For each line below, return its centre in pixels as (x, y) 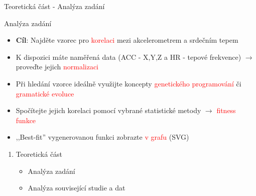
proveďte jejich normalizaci (57, 67)
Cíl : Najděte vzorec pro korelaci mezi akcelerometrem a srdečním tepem (127, 40)
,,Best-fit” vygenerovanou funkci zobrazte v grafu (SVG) (102, 137)
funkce (26, 120)
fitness (226, 110)
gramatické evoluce (45, 93)
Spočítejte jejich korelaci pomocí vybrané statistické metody (108, 110)
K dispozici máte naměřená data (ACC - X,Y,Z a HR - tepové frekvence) (129, 57)
